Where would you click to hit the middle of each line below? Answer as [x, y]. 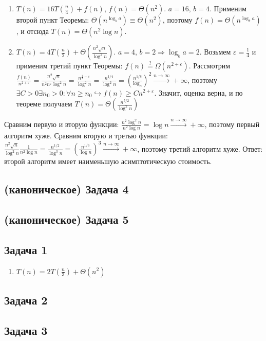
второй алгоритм [30, 162]
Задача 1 [26, 249]
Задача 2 [26, 300]
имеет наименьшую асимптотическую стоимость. [135, 161]
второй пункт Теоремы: [53, 20]
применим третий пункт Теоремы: [69, 65]
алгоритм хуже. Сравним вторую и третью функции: [86, 136]
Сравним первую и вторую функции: [62, 124]
